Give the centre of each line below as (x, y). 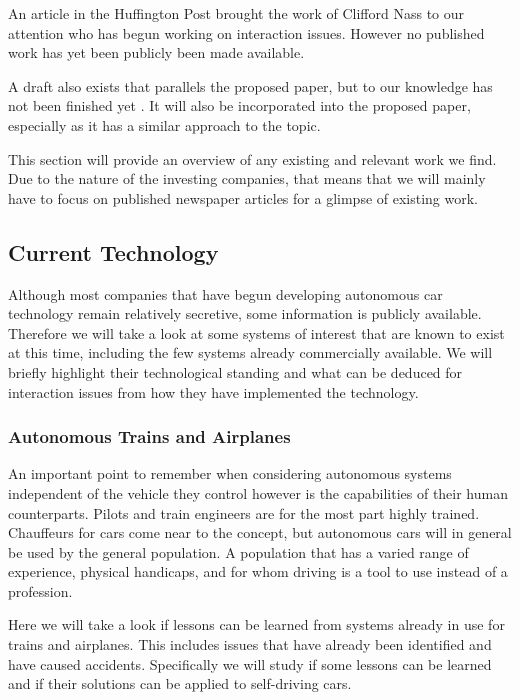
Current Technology (113, 251)
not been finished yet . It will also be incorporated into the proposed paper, (239, 105)
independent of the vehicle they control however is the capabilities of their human (258, 492)
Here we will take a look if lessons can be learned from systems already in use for (256, 624)
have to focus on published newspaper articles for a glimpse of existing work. (243, 197)
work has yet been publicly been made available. (156, 52)
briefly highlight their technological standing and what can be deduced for (235, 371)
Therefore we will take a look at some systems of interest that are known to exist (256, 332)
